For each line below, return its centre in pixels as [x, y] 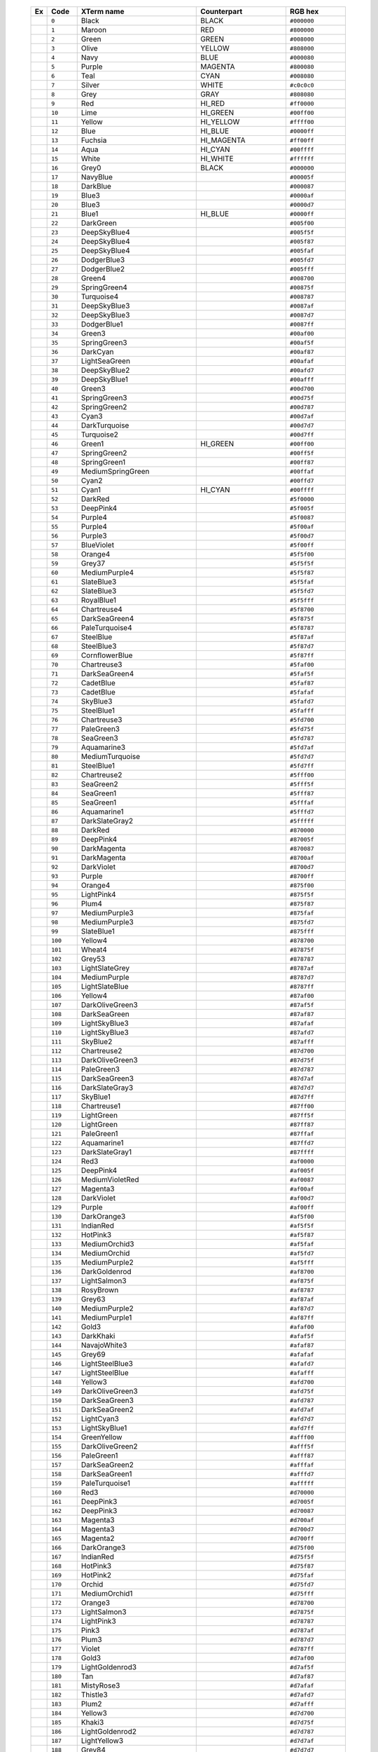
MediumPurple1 [106, 1318]
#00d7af [302, 416]
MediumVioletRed [110, 1179]
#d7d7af [302, 1740]
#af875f [302, 1281]
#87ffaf [302, 1134]
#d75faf [302, 1575]
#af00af [302, 1189]
